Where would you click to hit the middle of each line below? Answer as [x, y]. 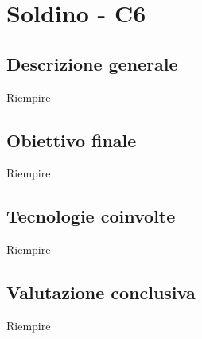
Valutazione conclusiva [101, 292]
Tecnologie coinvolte [91, 216]
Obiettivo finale [72, 140]
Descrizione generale [92, 63]
